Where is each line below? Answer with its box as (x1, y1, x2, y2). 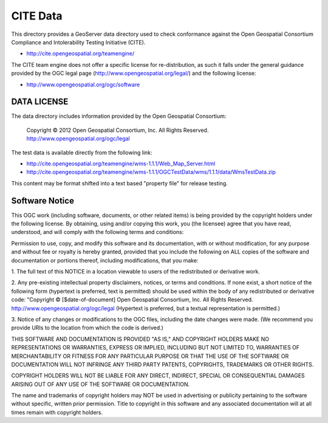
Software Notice (11, 195, 74, 206)
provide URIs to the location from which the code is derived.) (11, 324, 164, 331)
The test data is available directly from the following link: (11, 149, 152, 156)
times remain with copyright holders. (11, 408, 103, 416)
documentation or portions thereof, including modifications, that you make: (11, 256, 199, 264)
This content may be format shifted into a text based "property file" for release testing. (11, 179, 228, 187)
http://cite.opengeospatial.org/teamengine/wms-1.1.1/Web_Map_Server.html (26, 160, 216, 167)
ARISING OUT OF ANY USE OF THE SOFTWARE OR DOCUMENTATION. (11, 380, 190, 388)
